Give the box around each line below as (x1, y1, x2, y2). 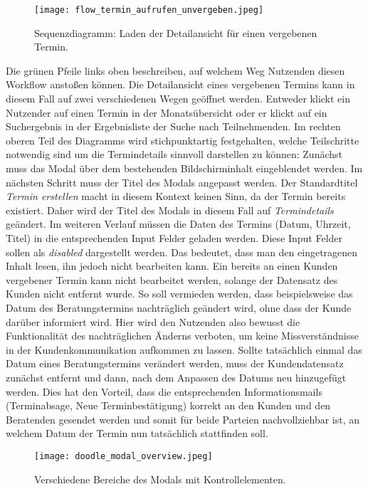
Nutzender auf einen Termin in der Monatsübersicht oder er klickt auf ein (6, 105, 327, 120)
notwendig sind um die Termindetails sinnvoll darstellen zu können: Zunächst (6, 147, 342, 162)
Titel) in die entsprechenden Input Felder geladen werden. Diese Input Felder (6, 230, 343, 245)
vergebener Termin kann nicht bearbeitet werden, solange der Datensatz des (6, 272, 338, 287)
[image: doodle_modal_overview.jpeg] (34, 451, 213, 461)
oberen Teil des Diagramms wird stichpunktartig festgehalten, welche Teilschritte (6, 132, 359, 147)
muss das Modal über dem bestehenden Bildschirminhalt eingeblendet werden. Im (6, 161, 363, 175)
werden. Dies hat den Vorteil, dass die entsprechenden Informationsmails (6, 384, 322, 399)
